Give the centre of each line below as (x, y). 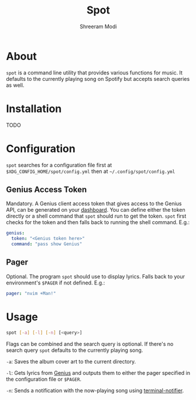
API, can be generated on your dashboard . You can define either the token (96, 210)
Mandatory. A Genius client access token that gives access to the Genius (94, 204)
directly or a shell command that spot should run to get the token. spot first (96, 216)
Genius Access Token (47, 189)
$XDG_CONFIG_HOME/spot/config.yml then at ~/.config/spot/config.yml (91, 171)
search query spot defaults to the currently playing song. (75, 350)
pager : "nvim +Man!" (31, 293)
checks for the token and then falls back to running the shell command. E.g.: (98, 222)
